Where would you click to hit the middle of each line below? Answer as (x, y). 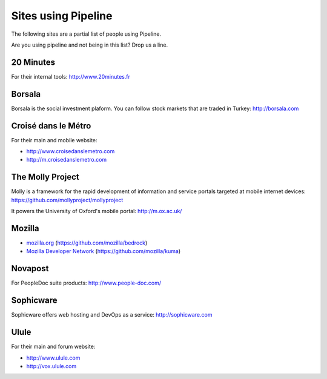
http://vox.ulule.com (51, 366)
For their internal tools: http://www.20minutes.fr (71, 76)
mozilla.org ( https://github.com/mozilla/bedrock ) (87, 243)
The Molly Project (45, 177)
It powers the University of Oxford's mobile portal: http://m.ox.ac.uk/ (97, 211)
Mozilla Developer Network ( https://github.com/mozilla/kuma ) (104, 251)
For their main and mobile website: (54, 140)
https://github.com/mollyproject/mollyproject (67, 200)
